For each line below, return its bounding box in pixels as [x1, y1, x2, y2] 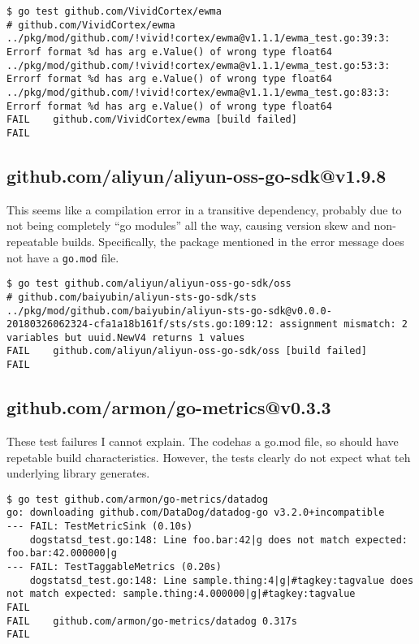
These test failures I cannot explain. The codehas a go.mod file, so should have [6, 433, 399, 449]
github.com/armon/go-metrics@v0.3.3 [6, 395, 331, 420]
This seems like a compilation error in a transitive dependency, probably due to [6, 201, 402, 218]
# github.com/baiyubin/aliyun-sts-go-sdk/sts [6, 291, 257, 303]
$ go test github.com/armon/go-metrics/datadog [6, 493, 269, 505]
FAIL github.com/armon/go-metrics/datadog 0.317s [6, 615, 297, 627]
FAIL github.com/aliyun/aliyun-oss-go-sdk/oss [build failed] [6, 345, 367, 357]
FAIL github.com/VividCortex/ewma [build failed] [6, 114, 297, 126]
